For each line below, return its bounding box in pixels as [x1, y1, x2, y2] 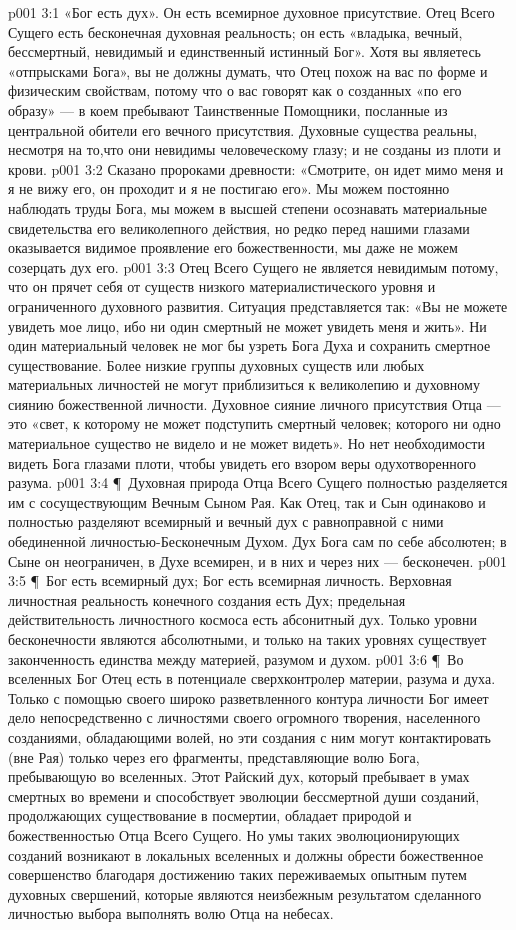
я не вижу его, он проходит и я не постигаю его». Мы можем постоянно [8, 178, 450, 199]
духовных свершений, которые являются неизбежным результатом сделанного [8, 883, 482, 904]
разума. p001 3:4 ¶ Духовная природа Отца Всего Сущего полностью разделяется [8, 472, 508, 493]
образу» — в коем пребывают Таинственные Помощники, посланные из [8, 99, 448, 120]
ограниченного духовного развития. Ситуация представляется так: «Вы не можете [8, 295, 508, 316]
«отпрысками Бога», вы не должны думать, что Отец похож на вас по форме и [8, 60, 488, 81]
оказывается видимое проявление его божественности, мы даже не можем [8, 237, 458, 258]
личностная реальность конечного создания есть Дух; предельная [8, 589, 406, 610]
